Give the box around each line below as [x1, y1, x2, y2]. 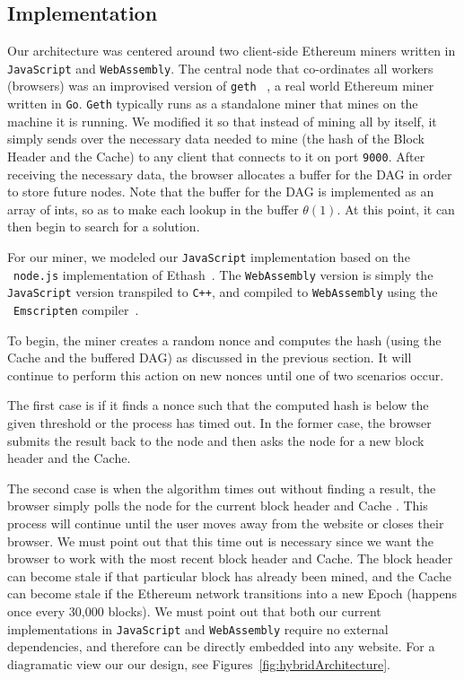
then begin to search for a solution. [7, 217, 200, 236]
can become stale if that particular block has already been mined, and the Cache [7, 566, 451, 585]
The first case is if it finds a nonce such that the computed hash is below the [7, 396, 429, 414]
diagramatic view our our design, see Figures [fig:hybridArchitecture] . [7, 654, 390, 673]
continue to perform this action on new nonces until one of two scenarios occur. [7, 365, 444, 384]
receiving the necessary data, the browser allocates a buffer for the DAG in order [7, 164, 452, 183]
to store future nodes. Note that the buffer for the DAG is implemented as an [7, 182, 434, 201]
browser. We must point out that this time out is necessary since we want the [7, 531, 434, 550]
